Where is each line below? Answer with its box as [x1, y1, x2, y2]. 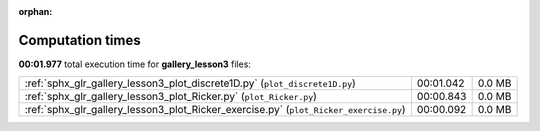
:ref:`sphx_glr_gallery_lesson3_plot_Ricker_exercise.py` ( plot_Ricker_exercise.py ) [24, 103, 406, 117]
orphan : [18, 6, 53, 17]
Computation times [18, 31, 141, 49]
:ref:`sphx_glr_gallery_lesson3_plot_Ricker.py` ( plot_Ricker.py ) [24, 90, 317, 104]
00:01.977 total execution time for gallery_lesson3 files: [18, 58, 252, 70]
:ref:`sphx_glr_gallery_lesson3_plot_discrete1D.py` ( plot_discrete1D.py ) [24, 76, 357, 90]
